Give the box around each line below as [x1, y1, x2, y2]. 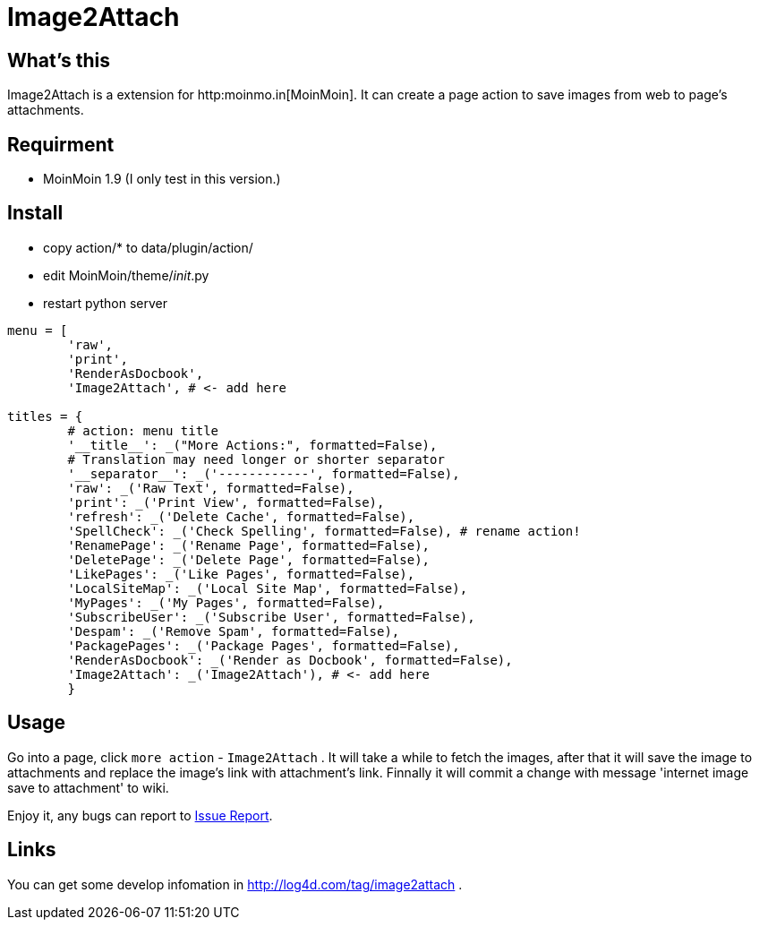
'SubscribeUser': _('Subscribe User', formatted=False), [67, 609, 475, 624]
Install [7, 202, 64, 225]
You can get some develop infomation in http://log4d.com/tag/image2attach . [7, 876, 463, 892]
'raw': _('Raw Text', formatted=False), [67, 480, 354, 495]
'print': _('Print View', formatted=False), [67, 494, 385, 510]
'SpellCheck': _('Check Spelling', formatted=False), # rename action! [67, 523, 581, 538]
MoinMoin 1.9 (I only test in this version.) [43, 171, 281, 187]
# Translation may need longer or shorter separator [67, 451, 445, 467]
